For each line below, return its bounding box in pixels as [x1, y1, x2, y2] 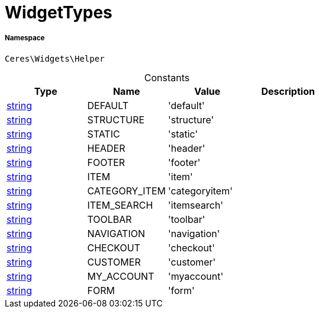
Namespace [5, 34, 45, 43]
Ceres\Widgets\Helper [5, 53, 105, 63]
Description [261, 85, 315, 97]
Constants [144, 71, 190, 84]
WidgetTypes [5, 2, 112, 23]
